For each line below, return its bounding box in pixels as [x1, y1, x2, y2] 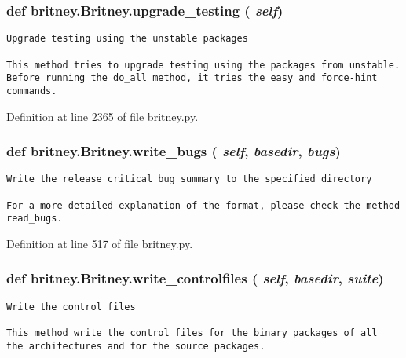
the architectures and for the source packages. [6, 340, 265, 352]
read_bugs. [6, 213, 63, 225]
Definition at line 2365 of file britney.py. [6, 108, 199, 124]
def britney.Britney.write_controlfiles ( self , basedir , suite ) [6, 268, 384, 288]
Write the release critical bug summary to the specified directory [6, 174, 372, 185]
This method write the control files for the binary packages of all [6, 327, 378, 339]
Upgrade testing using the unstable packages [6, 33, 248, 45]
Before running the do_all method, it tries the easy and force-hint [6, 72, 378, 84]
